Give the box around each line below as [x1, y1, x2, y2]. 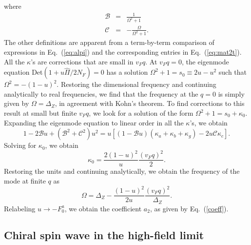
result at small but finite [4, 108, 77, 118]
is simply [218, 88, 245, 99]
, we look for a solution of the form [89, 108, 193, 118]
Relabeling [4, 203, 36, 213]
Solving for [4, 140, 37, 150]
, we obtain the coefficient [64, 203, 142, 213]
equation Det [4, 67, 43, 77]
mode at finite [4, 175, 46, 185]
